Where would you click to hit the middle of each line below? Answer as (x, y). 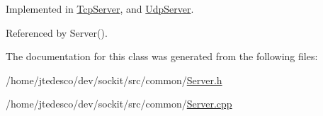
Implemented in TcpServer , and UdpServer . (100, 8)
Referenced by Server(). (57, 32)
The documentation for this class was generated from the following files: (162, 56)
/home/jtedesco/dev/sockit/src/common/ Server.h (114, 80)
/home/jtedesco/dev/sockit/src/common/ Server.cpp (119, 104)
